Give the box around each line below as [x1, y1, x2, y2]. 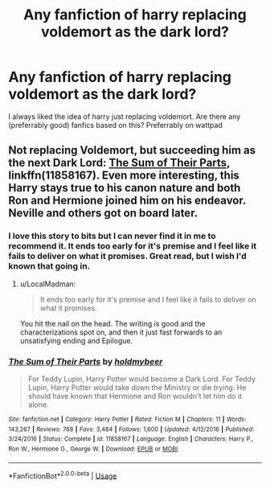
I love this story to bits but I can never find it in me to [8, 231, 216, 242]
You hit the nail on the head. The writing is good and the [19, 318, 207, 328]
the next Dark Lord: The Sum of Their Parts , [8, 156, 231, 170]
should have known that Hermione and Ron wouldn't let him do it [27, 391, 243, 401]
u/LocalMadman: [19, 279, 76, 289]
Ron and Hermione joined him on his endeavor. [8, 194, 247, 208]
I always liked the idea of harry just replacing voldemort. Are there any [8, 111, 241, 121]
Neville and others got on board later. [8, 207, 198, 220]
